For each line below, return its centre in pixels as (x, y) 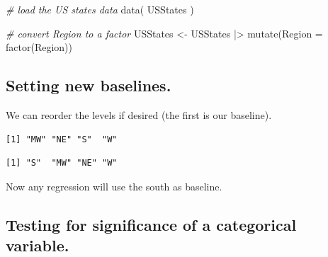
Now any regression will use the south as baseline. (114, 186)
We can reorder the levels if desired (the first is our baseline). (139, 114)
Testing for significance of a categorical (151, 224)
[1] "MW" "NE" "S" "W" (62, 139)
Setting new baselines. (89, 85)
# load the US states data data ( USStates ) (100, 9)
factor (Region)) (39, 47)
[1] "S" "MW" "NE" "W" (62, 163)
